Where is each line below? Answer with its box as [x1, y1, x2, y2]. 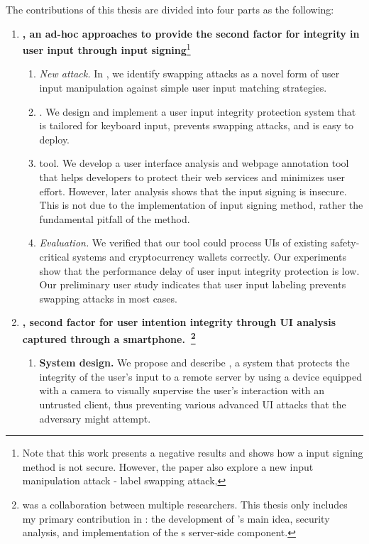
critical [39, 249, 70, 263]
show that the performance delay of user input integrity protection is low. [39, 263, 360, 278]
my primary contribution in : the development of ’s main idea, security [22, 511, 330, 526]
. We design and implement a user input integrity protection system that [39, 104, 356, 119]
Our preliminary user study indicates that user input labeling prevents [39, 277, 346, 292]
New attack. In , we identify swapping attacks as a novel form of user [39, 66, 340, 81]
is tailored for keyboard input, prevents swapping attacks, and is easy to [39, 118, 354, 133]
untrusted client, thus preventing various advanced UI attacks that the [39, 396, 346, 411]
